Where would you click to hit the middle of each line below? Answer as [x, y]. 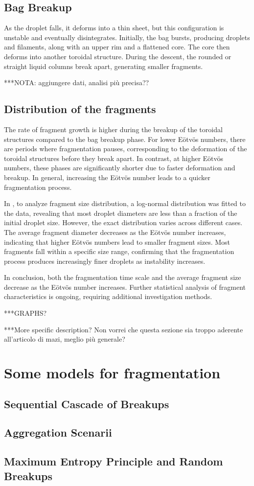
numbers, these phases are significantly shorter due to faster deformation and [120, 168]
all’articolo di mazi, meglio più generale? [65, 339]
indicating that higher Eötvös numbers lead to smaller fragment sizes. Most [117, 242]
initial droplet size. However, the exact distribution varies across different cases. [123, 222]
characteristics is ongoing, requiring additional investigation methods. [108, 296]
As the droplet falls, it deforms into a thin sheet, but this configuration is [114, 28]
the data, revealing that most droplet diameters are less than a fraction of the [121, 213]
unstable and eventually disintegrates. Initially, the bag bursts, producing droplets [127, 37]
